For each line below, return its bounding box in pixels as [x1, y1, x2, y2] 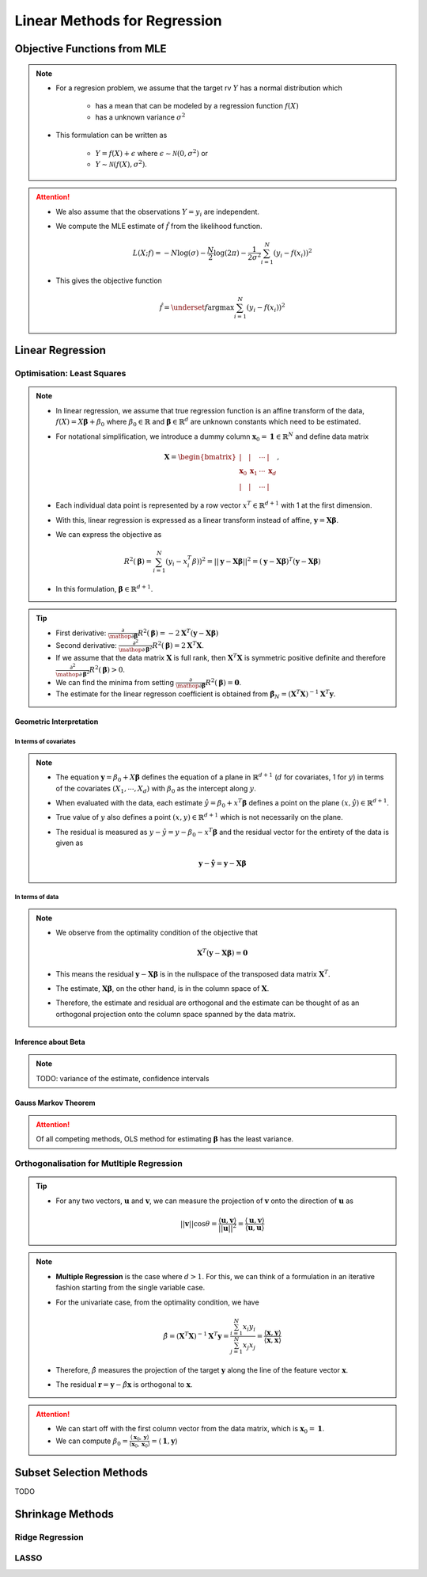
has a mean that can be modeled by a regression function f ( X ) [95, 101, 300, 111]
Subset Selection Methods [14, 1465, 148, 1479]
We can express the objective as [55, 530, 162, 539]
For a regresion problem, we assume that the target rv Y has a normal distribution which [55, 83, 343, 93]
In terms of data [14, 893, 59, 901]
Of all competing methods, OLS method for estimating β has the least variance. [36, 1134, 294, 1144]
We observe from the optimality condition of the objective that [55, 928, 259, 938]
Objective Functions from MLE [14, 42, 167, 55]
